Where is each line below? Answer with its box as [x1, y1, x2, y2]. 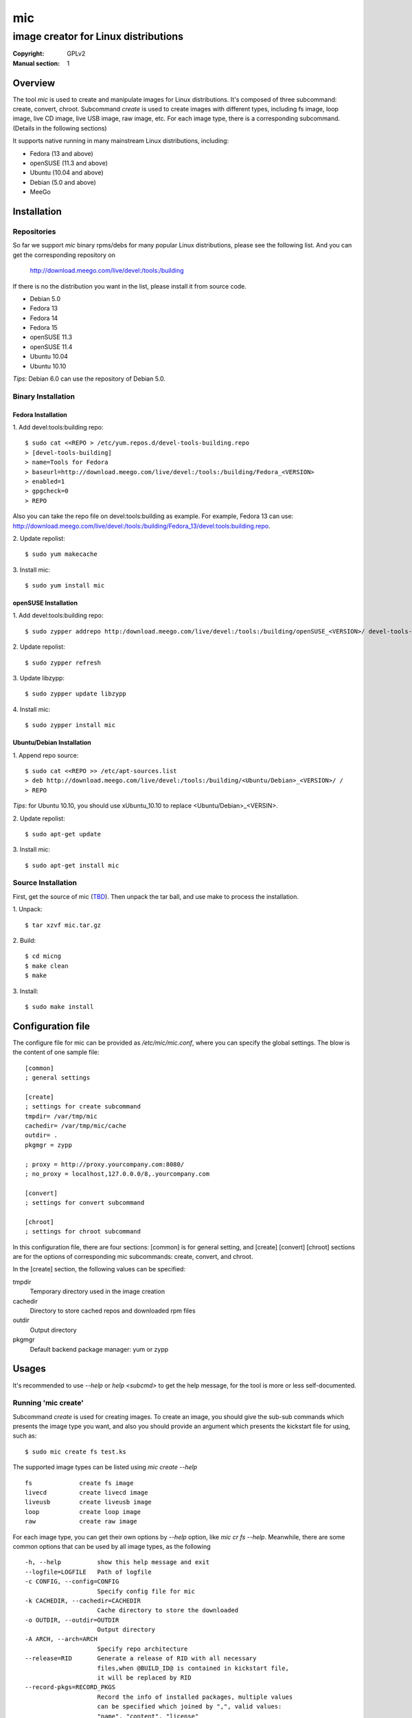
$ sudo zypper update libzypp [25, 690, 127, 698]
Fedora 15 [30, 324, 58, 332]
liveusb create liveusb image [25, 1498, 152, 1506]
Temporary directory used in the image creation [30, 1287, 165, 1295]
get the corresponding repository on [12, 251, 116, 259]
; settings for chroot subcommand [25, 1227, 141, 1236]
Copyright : [12, 49, 45, 58]
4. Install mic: [12, 705, 51, 713]
